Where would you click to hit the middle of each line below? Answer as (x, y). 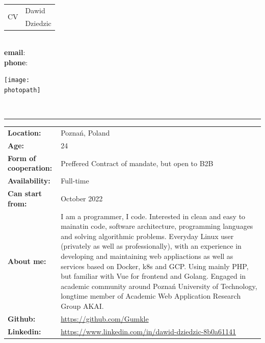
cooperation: (30, 168)
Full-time (75, 181)
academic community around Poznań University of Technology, (159, 286)
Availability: (29, 181)
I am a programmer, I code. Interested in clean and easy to (153, 216)
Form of (22, 158)
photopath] (22, 90)
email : (15, 52)
